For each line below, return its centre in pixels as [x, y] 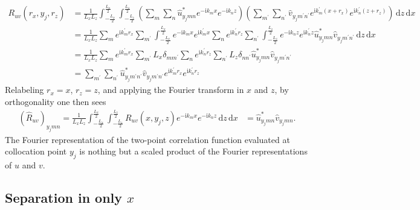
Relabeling [24, 90]
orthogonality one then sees [56, 101]
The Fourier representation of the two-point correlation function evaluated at [147, 139]
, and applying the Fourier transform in [171, 90]
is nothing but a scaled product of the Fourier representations [193, 151]
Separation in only [64, 197]
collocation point [36, 151]
